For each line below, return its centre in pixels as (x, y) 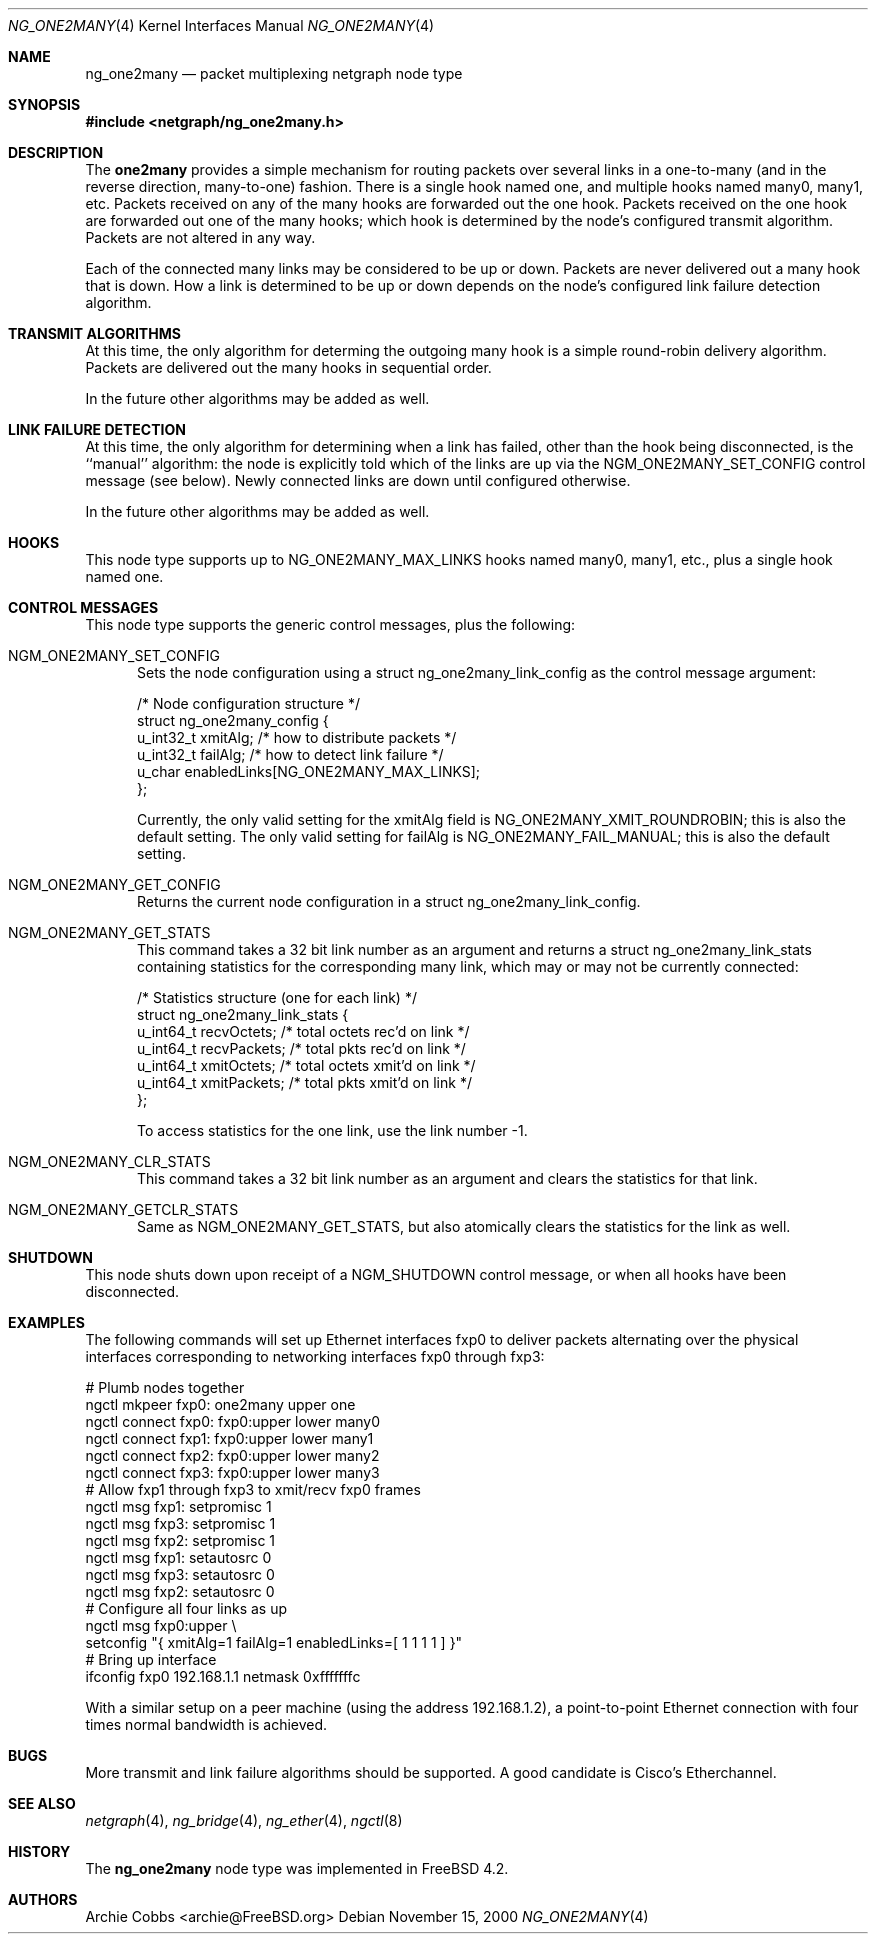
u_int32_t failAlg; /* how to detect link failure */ (290, 754)
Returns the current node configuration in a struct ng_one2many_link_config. (389, 901)
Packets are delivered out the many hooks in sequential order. (288, 367)
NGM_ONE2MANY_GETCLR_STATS (123, 1209)
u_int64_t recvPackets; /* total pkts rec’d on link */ (301, 1048)
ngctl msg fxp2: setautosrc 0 (180, 1591)
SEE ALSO (42, 1803)
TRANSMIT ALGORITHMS (94, 333)
